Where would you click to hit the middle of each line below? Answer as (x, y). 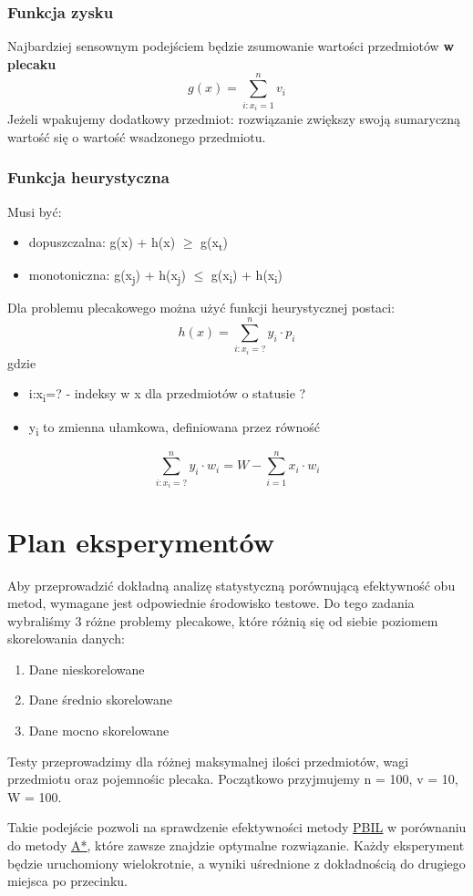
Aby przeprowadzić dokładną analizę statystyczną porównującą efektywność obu (231, 585)
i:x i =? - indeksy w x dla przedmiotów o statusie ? (167, 395)
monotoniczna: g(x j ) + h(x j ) (107, 276)
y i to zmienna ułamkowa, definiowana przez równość (174, 427)
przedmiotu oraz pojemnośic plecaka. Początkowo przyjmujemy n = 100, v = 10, (233, 779)
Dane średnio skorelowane (100, 700)
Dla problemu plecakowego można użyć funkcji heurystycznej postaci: (201, 308)
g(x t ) (214, 243)
